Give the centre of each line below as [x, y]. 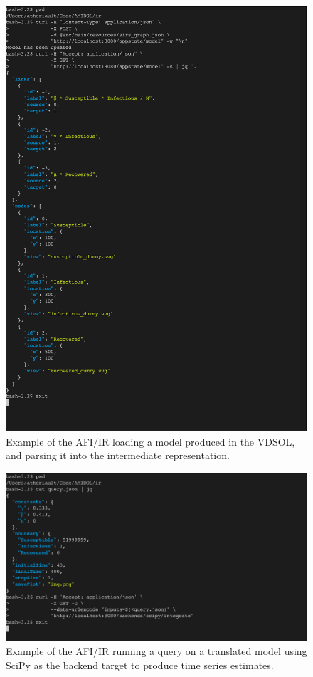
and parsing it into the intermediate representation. [118, 455]
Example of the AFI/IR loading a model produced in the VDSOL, [150, 441]
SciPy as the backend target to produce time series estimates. [140, 665]
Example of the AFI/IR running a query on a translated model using [156, 651]
